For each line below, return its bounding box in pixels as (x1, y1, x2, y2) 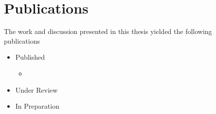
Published (15, 52, 45, 62)
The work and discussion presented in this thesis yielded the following (4, 26, 212, 36)
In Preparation (15, 101, 59, 111)
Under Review (15, 84, 58, 95)
